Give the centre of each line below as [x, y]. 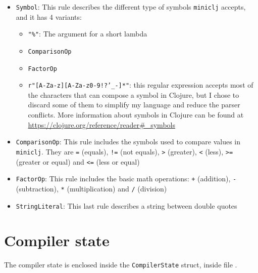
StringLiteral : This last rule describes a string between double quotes [126, 205]
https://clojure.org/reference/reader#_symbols [101, 124]
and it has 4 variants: [49, 16]
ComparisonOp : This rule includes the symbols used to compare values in [128, 142]
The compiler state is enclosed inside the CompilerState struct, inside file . [121, 265]
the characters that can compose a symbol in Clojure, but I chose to [134, 94]
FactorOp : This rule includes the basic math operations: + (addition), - [126, 179]
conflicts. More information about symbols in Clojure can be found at [136, 115]
